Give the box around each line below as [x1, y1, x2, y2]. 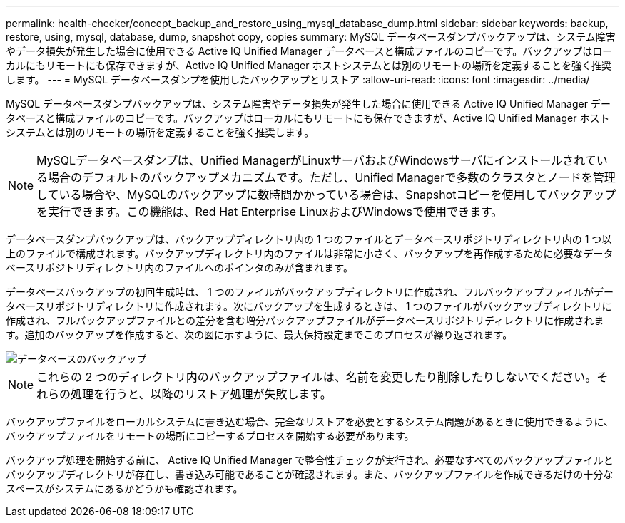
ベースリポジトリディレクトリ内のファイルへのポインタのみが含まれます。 [6, 261, 353, 274]
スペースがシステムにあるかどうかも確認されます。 [6, 482, 243, 494]
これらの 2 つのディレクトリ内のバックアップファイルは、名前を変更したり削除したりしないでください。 [36, 370, 597, 384]
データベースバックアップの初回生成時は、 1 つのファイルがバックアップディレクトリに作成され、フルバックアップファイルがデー [6, 286, 614, 298]
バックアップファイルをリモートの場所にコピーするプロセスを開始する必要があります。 [6, 430, 415, 442]
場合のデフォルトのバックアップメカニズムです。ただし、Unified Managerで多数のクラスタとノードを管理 [48, 170, 616, 185]
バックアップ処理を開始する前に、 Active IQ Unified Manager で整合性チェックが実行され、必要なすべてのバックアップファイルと [6, 454, 614, 466]
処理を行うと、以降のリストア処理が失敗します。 [71, 387, 332, 401]
